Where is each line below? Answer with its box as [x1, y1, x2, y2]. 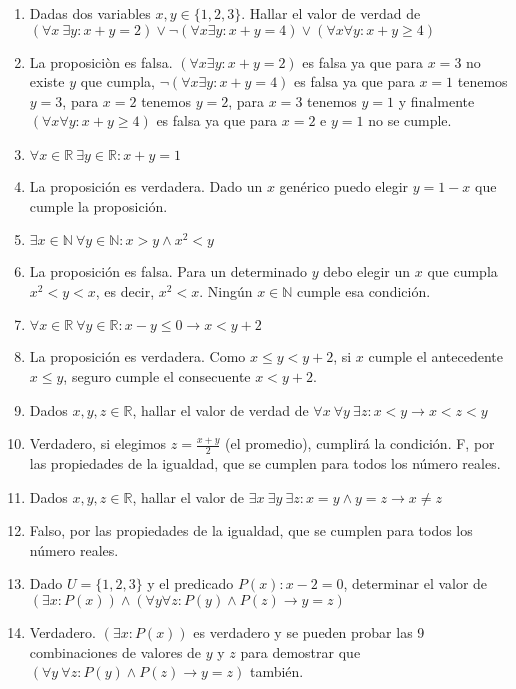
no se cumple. [368, 110, 452, 131]
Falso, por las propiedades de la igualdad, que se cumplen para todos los [29, 520, 473, 541]
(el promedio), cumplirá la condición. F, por [225, 433, 495, 454]
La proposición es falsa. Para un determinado [29, 261, 308, 282]
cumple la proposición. [29, 195, 168, 216]
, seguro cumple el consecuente [63, 365, 251, 386]
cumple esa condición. [297, 280, 431, 301]
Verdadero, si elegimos [29, 433, 167, 454]
